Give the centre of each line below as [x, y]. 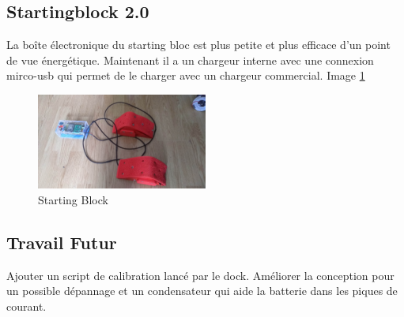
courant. [26, 306]
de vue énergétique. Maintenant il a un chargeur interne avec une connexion [190, 60]
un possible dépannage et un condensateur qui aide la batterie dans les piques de [202, 291]
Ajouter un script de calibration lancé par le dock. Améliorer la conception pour [200, 275]
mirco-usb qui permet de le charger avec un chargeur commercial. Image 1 [186, 75]
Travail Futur [62, 242]
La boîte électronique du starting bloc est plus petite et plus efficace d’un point [198, 45]
